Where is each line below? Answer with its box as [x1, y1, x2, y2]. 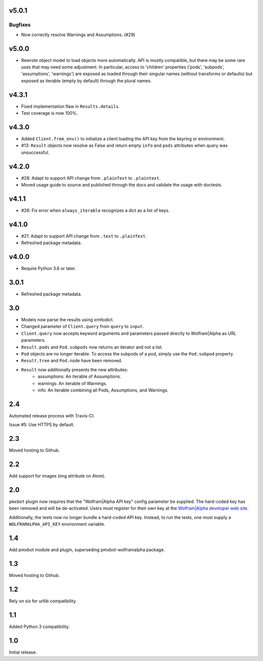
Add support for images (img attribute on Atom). [9, 473, 106, 479]
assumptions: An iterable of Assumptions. [38, 373, 121, 379]
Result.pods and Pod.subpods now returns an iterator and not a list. [21, 344, 163, 350]
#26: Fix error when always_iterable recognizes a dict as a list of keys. [21, 207, 170, 213]
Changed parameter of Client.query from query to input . [21, 324, 144, 330]
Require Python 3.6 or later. [21, 266, 76, 271]
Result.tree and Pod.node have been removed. [21, 358, 123, 364]
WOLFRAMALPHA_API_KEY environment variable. [9, 521, 106, 527]
